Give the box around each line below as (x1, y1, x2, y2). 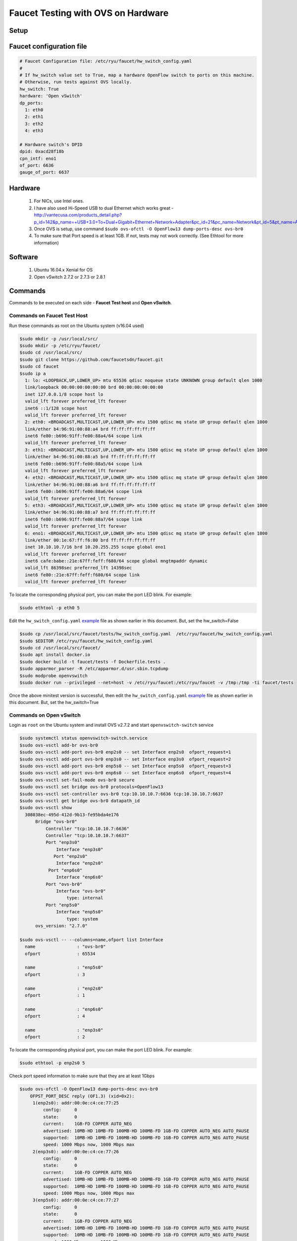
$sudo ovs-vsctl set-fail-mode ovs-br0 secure (19, 777, 135, 783)
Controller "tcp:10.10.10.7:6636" (45, 826, 130, 831)
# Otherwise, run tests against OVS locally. (19, 79, 132, 85)
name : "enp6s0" (25, 1006, 103, 1012)
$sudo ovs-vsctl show (19, 805, 72, 811)
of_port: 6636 (19, 163, 54, 168)
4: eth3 (25, 128, 44, 134)
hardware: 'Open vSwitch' (19, 93, 83, 99)
